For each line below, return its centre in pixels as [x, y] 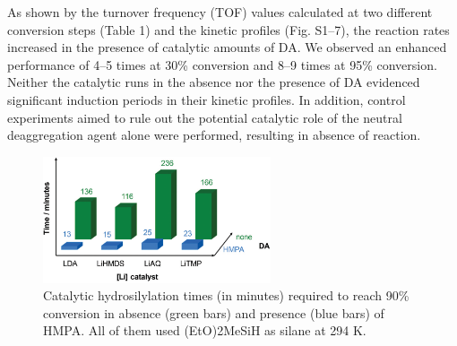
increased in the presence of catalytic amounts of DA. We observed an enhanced [227, 47]
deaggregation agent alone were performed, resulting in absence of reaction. [214, 135]
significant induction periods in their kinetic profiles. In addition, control [207, 99]
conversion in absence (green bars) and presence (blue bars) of [214, 312]
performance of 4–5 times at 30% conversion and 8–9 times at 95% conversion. [222, 64]
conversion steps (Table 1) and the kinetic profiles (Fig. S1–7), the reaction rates [228, 29]
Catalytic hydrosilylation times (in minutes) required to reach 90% [226, 295]
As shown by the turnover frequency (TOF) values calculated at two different [220, 12]
